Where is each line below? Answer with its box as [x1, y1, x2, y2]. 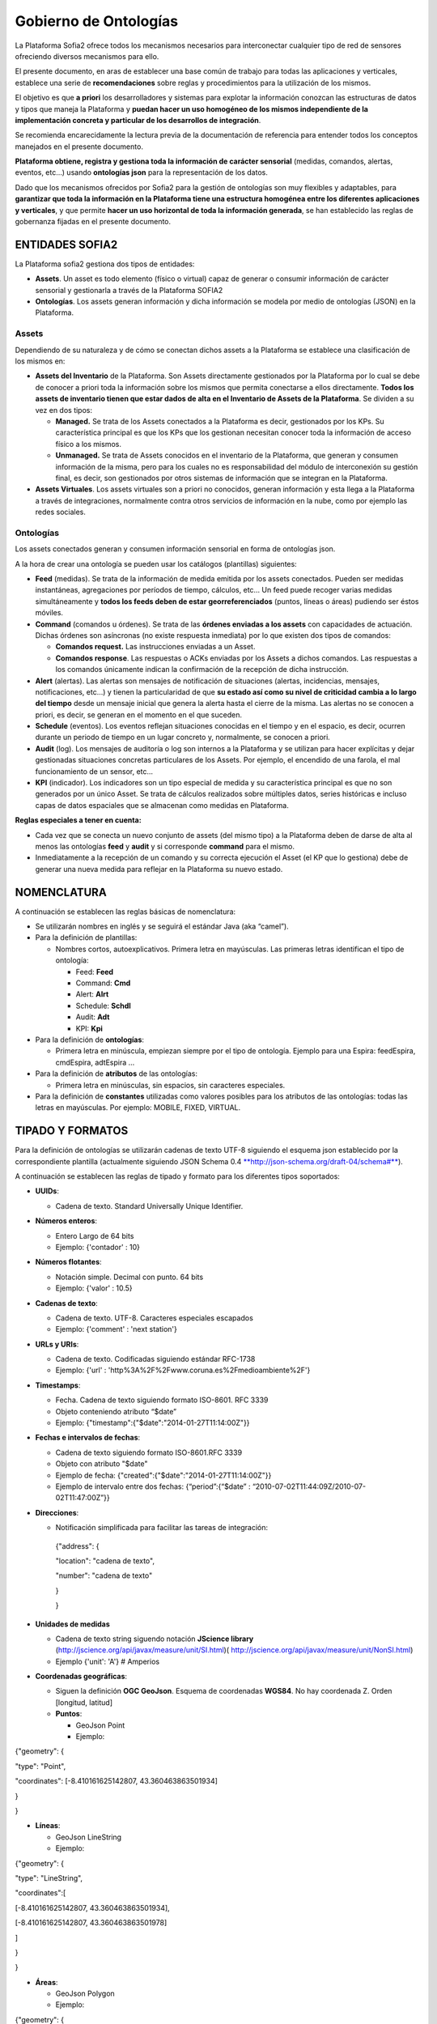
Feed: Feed [75, 967, 113, 976]
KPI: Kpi [75, 1023, 103, 1033]
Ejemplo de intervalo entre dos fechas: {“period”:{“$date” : [55, 1482, 251, 1491]
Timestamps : [35, 1380, 81, 1390]
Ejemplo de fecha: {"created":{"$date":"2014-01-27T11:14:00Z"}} [55, 1470, 272, 1480]
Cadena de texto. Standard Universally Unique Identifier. [55, 1201, 244, 1210]
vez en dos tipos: [35, 405, 93, 415]
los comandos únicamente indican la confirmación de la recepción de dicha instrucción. [55, 665, 349, 674]
